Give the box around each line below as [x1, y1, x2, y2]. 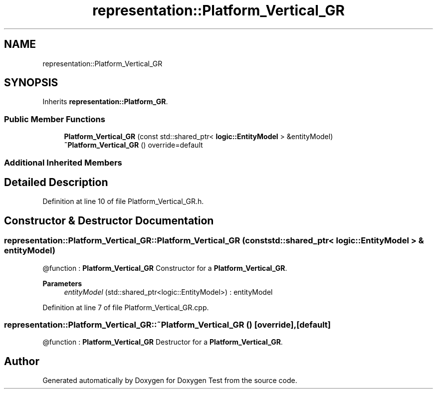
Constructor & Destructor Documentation [4, 214, 214, 227]
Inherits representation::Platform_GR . [42, 97, 168, 106]
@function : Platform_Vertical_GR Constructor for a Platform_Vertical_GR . [42, 263, 287, 272]
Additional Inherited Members [4, 157, 122, 168]
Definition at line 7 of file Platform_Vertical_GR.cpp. [42, 303, 209, 312]
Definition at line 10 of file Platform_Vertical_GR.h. [42, 197, 204, 206]
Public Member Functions [4, 114, 105, 124]
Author [4, 355, 39, 368]
